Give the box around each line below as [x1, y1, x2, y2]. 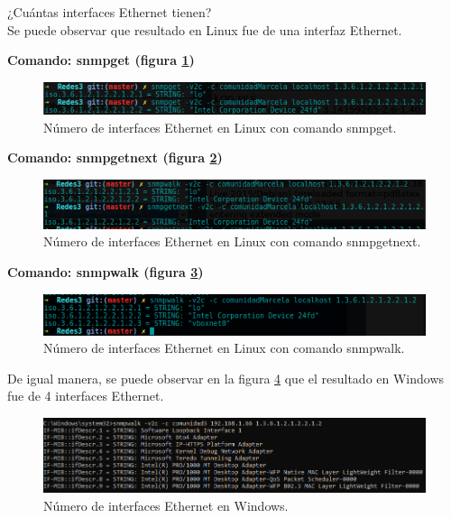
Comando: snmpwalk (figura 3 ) [7, 262, 204, 281]
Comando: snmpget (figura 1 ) [7, 51, 195, 69]
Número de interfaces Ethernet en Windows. [43, 495, 289, 514]
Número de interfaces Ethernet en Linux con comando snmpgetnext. [43, 232, 421, 251]
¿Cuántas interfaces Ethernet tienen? [7, 3, 212, 21]
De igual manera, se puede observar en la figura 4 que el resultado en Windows [7, 368, 445, 387]
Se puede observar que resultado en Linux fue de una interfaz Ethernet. [7, 20, 402, 39]
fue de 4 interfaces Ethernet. [7, 386, 164, 405]
